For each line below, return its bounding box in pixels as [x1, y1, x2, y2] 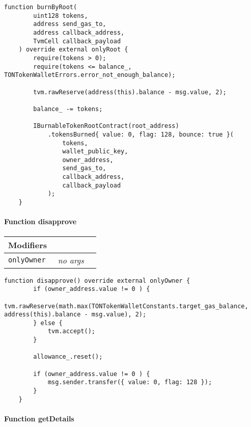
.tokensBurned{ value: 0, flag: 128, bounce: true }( [47, 130, 234, 138]
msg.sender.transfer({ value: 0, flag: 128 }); [47, 379, 212, 386]
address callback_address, [33, 29, 125, 36]
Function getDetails [4, 413, 74, 423]
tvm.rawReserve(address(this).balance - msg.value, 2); [33, 88, 227, 96]
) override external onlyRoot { [18, 46, 128, 54]
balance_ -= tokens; [33, 105, 103, 113]
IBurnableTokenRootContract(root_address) [33, 122, 179, 130]
